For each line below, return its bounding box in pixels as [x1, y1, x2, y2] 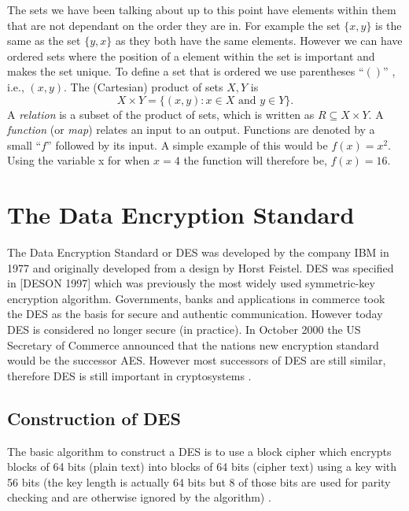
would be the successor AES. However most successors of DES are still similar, [7, 352, 386, 368]
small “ [7, 136, 42, 153]
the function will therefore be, [183, 152, 327, 168]
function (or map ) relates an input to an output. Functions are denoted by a [7, 121, 375, 138]
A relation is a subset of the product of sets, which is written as [7, 106, 315, 122]
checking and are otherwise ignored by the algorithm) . [7, 489, 271, 505]
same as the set [7, 32, 81, 49]
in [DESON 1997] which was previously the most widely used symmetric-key [7, 275, 375, 291]
